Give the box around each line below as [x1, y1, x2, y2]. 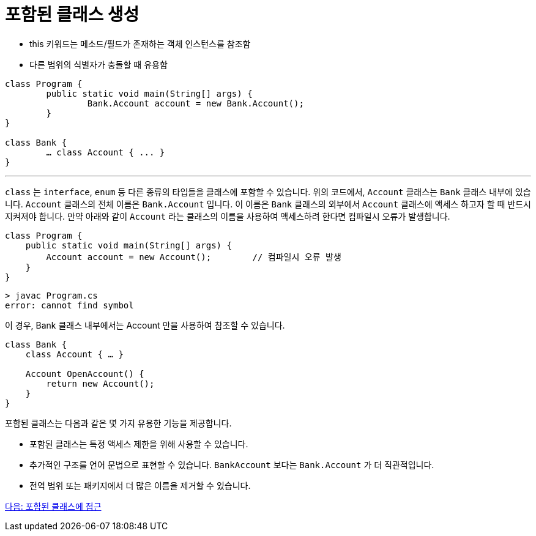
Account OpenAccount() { [25, 368, 144, 379]
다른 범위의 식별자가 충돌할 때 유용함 [29, 59, 168, 70]
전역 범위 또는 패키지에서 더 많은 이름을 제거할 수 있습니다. [29, 480, 251, 491]
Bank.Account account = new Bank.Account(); [87, 98, 304, 108]
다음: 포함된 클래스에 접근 [5, 501, 102, 512]
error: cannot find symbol [5, 300, 134, 310]
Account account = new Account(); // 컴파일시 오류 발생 [46, 251, 341, 262]
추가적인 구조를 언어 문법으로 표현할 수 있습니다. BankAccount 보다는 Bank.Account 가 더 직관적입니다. [29, 459, 434, 470]
